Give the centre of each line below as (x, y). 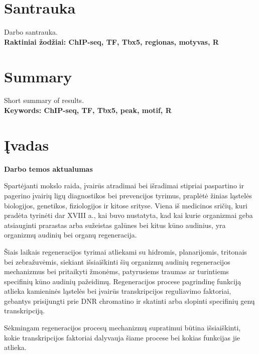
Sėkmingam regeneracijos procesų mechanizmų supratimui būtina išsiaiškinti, (122, 328)
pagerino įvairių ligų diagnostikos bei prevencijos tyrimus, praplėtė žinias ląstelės (128, 195)
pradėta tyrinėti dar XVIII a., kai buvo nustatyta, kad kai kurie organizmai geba (128, 215)
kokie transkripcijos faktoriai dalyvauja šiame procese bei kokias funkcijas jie (122, 337)
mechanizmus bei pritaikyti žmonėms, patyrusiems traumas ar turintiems (116, 271)
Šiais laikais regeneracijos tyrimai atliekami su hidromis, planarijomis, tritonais (125, 251)
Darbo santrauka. (31, 32)
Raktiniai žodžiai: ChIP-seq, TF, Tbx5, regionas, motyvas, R (111, 41)
